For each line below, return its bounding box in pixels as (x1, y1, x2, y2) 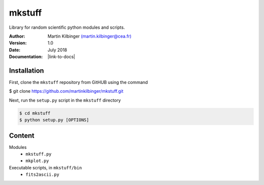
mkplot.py (25, 158, 49, 164)
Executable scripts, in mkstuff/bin (9, 164, 82, 170)
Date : (9, 47, 21, 53)
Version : (9, 40, 27, 46)
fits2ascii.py (25, 172, 60, 178)
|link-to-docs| (47, 54, 75, 60)
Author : (9, 33, 25, 39)
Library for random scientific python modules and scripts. (9, 24, 125, 30)
